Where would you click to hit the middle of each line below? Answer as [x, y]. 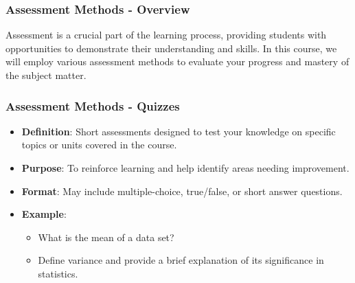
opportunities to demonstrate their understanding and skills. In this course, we [171, 48]
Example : [44, 214]
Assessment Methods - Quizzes [93, 105]
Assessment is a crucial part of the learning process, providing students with [166, 35]
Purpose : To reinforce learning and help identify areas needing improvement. [185, 168]
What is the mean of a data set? [106, 237]
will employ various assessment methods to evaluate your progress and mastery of [177, 61]
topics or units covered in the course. [99, 145]
